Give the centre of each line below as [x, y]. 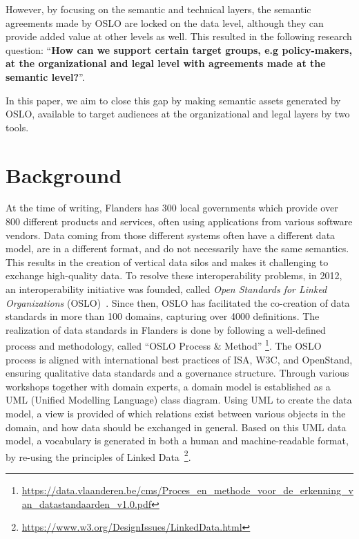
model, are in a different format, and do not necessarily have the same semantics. [177, 248]
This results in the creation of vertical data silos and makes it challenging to [167, 262]
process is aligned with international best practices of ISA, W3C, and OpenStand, [179, 359]
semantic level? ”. [45, 76]
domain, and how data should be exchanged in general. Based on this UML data [176, 427]
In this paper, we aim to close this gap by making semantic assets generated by [173, 100]
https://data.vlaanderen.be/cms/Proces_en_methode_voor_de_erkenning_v [187, 490]
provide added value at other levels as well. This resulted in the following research [179, 36]
